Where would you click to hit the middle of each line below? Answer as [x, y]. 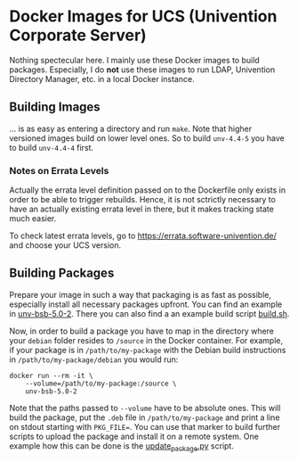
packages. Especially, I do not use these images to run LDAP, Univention [142, 70]
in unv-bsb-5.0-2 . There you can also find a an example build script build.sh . [149, 313]
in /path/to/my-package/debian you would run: [94, 359]
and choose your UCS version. [65, 245]
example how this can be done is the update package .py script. [121, 446]
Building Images [55, 107]
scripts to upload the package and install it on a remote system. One [134, 436]
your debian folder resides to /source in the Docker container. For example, [146, 340]
